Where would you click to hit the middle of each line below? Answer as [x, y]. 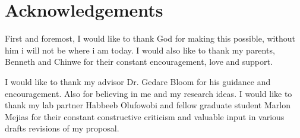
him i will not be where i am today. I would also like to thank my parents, [140, 50]
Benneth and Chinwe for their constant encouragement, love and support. [139, 62]
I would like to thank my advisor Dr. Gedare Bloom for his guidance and [138, 81]
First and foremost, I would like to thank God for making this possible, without [150, 38]
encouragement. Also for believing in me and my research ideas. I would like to [149, 93]
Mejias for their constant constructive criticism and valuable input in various [145, 116]
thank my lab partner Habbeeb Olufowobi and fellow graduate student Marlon [148, 105]
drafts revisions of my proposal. [62, 128]
